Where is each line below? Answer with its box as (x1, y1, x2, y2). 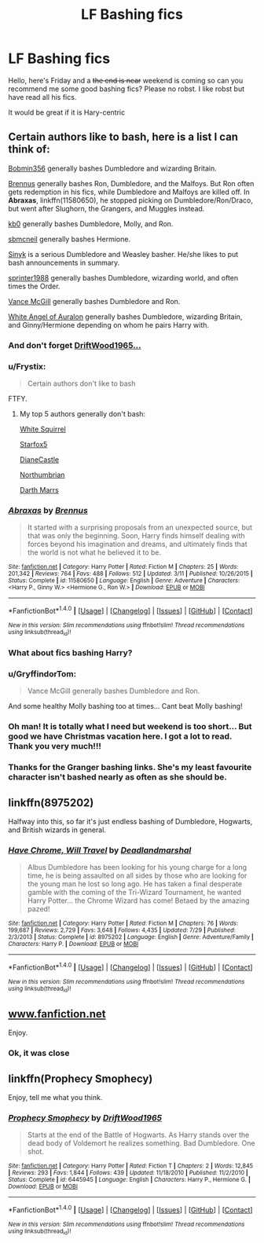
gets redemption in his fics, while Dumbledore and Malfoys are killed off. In (8, 187, 250, 196)
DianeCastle (19, 454, 60, 464)
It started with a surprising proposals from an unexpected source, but (27, 522, 253, 532)
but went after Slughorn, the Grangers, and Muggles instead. (8, 203, 205, 213)
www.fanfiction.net (8, 1007, 106, 1021)
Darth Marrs (19, 485, 59, 494)
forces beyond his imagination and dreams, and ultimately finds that (27, 540, 247, 549)
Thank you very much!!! (8, 741, 102, 752)
